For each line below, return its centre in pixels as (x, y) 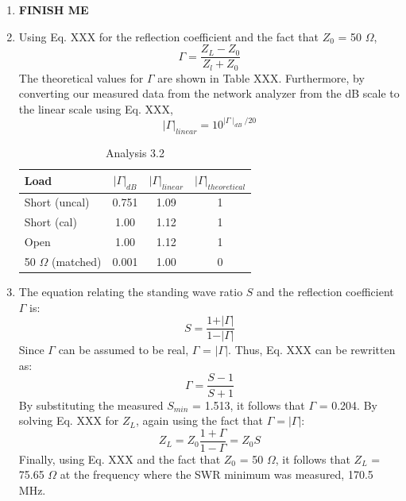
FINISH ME (54, 10)
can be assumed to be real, (124, 350)
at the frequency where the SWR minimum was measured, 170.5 (217, 474)
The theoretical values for (81, 77)
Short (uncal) (57, 202)
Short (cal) (50, 222)
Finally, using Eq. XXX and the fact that (120, 459)
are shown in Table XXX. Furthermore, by (261, 77)
